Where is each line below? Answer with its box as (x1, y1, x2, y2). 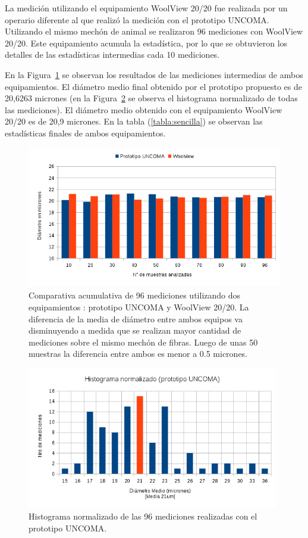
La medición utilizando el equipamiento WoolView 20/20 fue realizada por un (5, 2, 288, 14)
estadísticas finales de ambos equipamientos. (5, 126, 166, 139)
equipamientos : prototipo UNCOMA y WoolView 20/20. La (29, 301, 249, 313)
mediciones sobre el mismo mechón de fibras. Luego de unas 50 (29, 335, 258, 348)
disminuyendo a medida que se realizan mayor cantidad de (29, 324, 241, 337)
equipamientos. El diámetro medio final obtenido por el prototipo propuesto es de (5, 80, 302, 92)
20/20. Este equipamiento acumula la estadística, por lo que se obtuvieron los (5, 36, 288, 49)
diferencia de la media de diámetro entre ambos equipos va (29, 312, 243, 325)
